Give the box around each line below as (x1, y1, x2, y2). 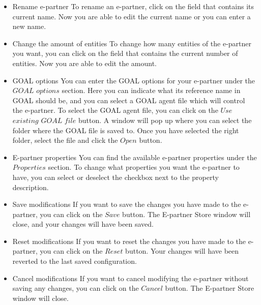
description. (12, 181, 49, 192)
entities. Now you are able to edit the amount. (12, 57, 157, 68)
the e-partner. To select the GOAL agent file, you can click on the (12, 105, 218, 115)
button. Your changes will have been (125, 246, 239, 256)
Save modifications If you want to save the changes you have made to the (12, 199, 241, 209)
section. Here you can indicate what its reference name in (62, 85, 241, 96)
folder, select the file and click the (12, 135, 118, 145)
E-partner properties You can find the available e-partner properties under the (12, 151, 257, 162)
